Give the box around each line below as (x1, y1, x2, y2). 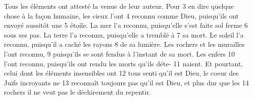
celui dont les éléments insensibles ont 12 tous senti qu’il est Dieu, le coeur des (4, 68, 239, 78)
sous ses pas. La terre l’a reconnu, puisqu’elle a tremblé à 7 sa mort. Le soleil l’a (4, 29, 244, 40)
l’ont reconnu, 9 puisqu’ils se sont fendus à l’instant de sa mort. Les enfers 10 (4, 48, 235, 59)
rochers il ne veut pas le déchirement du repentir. (4, 87, 151, 97)
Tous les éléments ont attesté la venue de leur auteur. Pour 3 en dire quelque (4, 1, 234, 11)
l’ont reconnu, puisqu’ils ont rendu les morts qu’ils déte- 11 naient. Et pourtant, (4, 58, 243, 68)
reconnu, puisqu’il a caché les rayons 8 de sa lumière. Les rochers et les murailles (4, 39, 245, 49)
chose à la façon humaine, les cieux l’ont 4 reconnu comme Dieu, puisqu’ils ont (4, 10, 239, 20)
